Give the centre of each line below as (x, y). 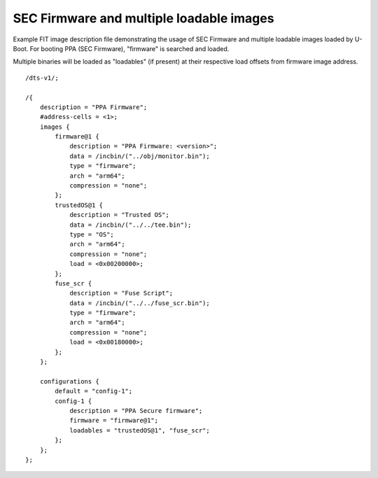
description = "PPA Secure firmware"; (136, 410)
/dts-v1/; (42, 78)
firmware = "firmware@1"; (114, 421)
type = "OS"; (92, 234)
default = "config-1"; (94, 391)
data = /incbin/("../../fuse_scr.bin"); (140, 303)
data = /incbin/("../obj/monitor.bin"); (140, 156)
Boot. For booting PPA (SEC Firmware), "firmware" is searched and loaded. (121, 48)
